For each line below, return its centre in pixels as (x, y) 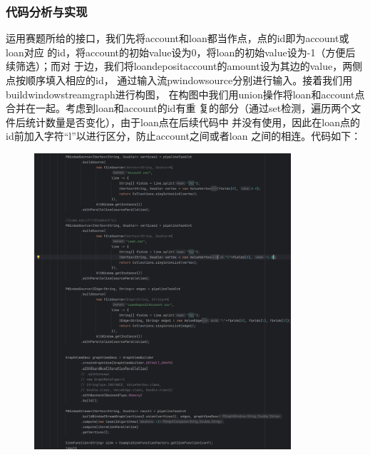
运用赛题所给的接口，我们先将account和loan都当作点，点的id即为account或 (178, 38)
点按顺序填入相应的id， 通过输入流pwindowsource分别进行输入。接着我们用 (179, 80)
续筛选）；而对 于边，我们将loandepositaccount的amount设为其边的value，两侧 (184, 66)
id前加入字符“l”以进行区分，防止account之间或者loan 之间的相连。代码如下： (184, 136)
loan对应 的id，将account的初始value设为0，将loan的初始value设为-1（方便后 (181, 52)
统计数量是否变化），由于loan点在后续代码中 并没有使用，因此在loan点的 (193, 122)
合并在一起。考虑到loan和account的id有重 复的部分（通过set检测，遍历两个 (179, 108)
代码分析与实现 (47, 11)
